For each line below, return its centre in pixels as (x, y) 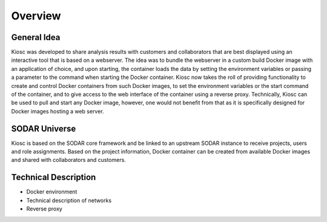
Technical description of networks (69, 200)
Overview (36, 16)
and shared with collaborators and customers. (69, 160)
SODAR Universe (44, 128)
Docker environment (52, 192)
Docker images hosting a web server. (58, 111)
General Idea (36, 37)
